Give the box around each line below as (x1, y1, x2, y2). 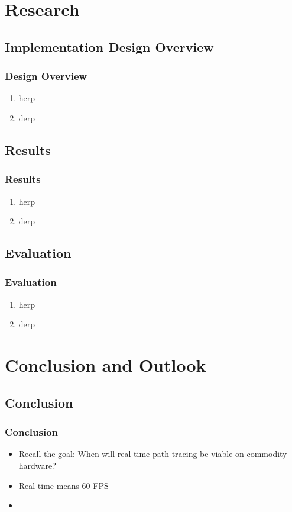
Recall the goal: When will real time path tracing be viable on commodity (18, 447, 287, 460)
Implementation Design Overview (5, 37, 214, 56)
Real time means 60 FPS (18, 479, 109, 491)
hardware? (18, 459, 56, 471)
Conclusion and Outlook (5, 353, 206, 377)
